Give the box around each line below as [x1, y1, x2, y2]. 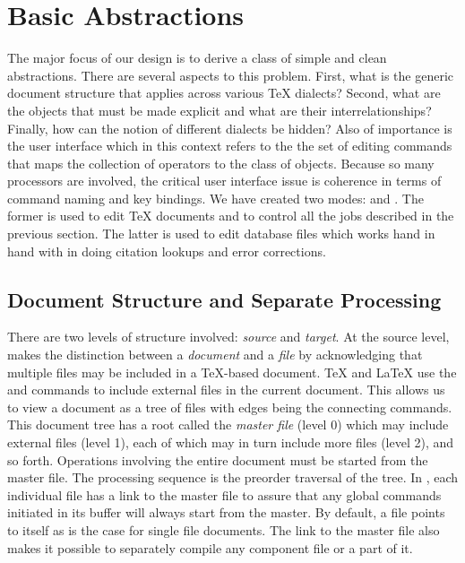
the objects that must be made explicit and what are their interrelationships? [7, 100, 432, 119]
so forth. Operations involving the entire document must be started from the [7, 450, 428, 469]
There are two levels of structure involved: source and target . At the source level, [7, 327, 450, 346]
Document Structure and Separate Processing [7, 285, 442, 313]
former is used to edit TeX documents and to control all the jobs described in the [7, 206, 454, 225]
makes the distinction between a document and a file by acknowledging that [7, 345, 423, 364]
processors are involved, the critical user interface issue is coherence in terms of [7, 171, 442, 190]
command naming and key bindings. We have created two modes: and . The [7, 188, 424, 207]
